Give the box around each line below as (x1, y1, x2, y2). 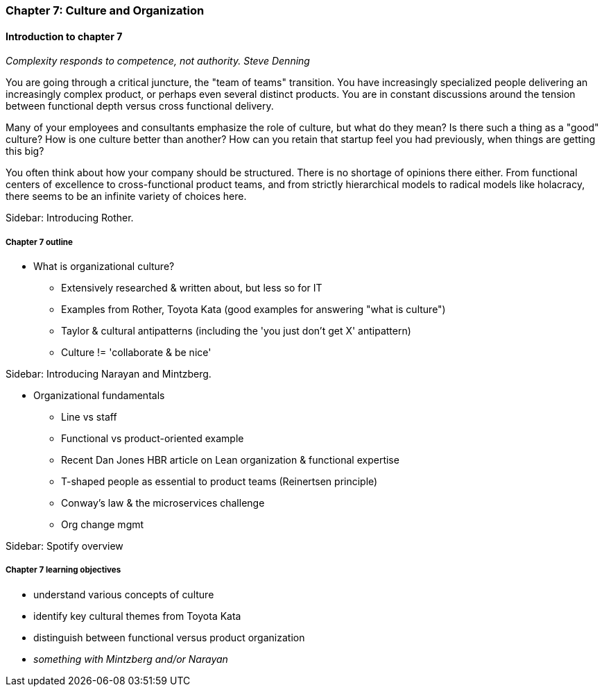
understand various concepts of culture (33, 588, 214, 600)
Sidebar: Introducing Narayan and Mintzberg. (6, 368, 212, 380)
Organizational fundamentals (33, 389, 165, 401)
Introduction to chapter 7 (6, 30, 123, 42)
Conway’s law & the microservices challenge (61, 497, 265, 509)
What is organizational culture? (33, 260, 175, 272)
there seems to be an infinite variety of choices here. (6, 190, 247, 203)
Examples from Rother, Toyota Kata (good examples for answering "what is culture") (61, 303, 446, 315)
